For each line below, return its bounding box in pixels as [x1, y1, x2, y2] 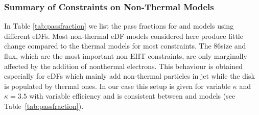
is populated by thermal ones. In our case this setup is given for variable [4, 80, 231, 91]
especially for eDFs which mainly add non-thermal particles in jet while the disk [4, 71, 255, 81]
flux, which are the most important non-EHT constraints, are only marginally [4, 51, 247, 61]
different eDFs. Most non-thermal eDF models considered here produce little [4, 30, 243, 41]
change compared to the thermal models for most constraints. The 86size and [4, 40, 246, 51]
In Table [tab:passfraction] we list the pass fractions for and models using [4, 20, 234, 31]
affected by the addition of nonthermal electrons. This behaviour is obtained [4, 60, 243, 71]
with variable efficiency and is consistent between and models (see [29, 90, 236, 101]
